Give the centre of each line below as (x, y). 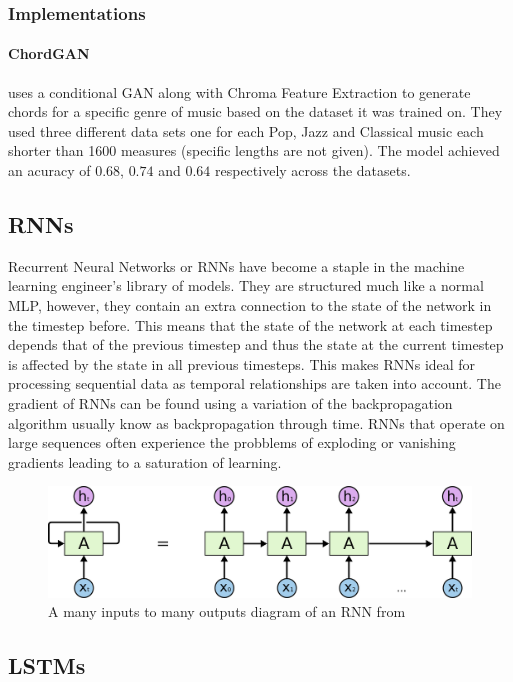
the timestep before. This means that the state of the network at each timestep (250, 324)
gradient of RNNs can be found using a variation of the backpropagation (230, 402)
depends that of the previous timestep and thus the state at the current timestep (256, 344)
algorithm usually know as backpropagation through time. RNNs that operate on (256, 422)
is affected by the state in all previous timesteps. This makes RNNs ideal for (242, 363)
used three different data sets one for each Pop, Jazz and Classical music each (246, 130)
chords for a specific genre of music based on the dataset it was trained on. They (255, 111)
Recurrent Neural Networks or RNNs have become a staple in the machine (236, 265)
